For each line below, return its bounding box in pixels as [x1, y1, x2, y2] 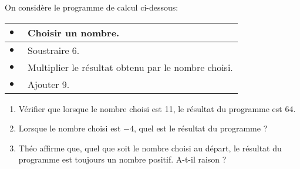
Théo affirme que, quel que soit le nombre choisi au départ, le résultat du [18, 141, 282, 154]
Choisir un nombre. [28, 25, 120, 39]
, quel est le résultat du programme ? [133, 122, 268, 134]
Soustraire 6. [28, 43, 80, 57]
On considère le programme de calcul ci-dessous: [5, 1, 178, 13]
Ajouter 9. [28, 77, 70, 91]
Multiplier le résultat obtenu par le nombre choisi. [28, 60, 233, 74]
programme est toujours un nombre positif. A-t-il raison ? [18, 153, 227, 165]
